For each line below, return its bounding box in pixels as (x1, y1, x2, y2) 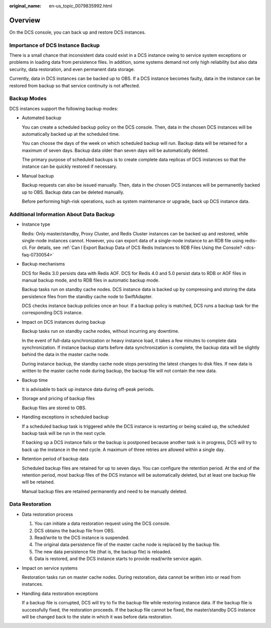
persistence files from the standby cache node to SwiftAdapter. (22, 293, 153, 299)
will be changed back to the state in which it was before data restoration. (22, 613, 173, 619)
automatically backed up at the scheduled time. (22, 131, 120, 137)
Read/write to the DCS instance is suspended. (34, 534, 130, 541)
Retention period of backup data (22, 456, 89, 462)
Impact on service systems (22, 565, 78, 571)
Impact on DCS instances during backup (22, 319, 105, 325)
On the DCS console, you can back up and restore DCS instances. (9, 29, 146, 35)
